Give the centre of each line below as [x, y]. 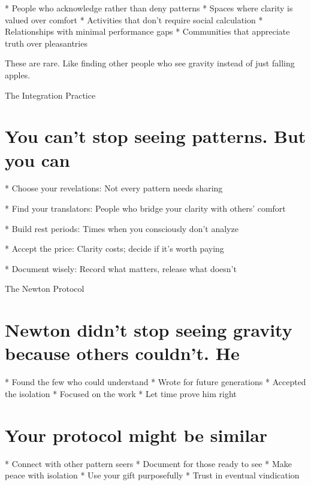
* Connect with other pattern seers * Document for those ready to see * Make [148, 463]
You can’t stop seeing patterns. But [155, 136]
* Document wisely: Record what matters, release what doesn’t [121, 268]
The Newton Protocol [45, 289]
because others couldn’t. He [122, 353]
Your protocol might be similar [136, 434]
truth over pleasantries [46, 43]
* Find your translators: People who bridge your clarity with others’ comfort [145, 208]
